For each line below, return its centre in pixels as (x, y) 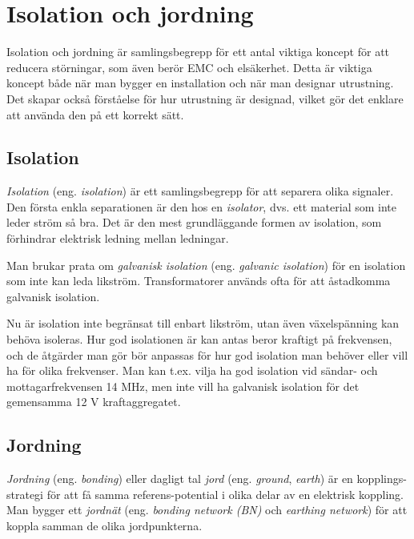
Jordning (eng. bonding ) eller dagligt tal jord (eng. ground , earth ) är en (180, 479)
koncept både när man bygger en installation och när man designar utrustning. (200, 83)
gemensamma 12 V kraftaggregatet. (94, 402)
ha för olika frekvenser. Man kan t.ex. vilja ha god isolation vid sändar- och (192, 370)
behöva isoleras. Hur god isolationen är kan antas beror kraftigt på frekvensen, (199, 339)
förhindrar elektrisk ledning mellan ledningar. (118, 238)
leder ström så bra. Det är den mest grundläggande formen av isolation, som (194, 222)
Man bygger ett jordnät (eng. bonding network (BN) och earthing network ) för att (207, 510)
